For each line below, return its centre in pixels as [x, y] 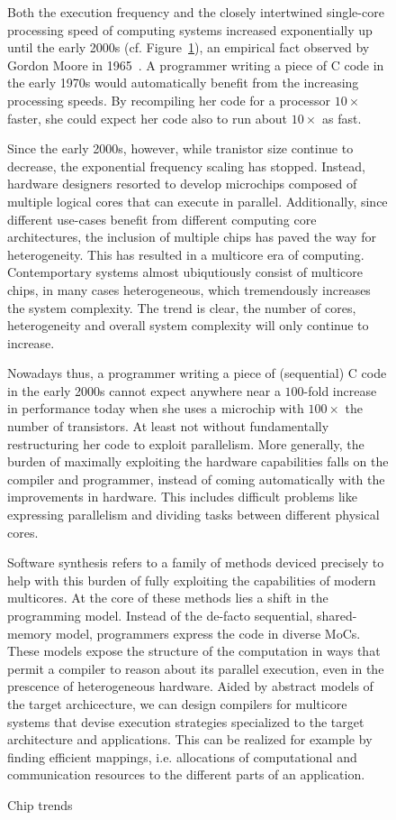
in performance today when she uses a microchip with [156, 408]
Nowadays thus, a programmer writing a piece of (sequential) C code [197, 373]
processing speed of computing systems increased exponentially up [190, 29]
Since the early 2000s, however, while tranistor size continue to [180, 148]
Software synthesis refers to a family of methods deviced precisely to [196, 562]
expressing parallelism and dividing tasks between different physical [193, 515]
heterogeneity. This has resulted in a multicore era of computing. [186, 254]
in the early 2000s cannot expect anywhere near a [144, 390]
